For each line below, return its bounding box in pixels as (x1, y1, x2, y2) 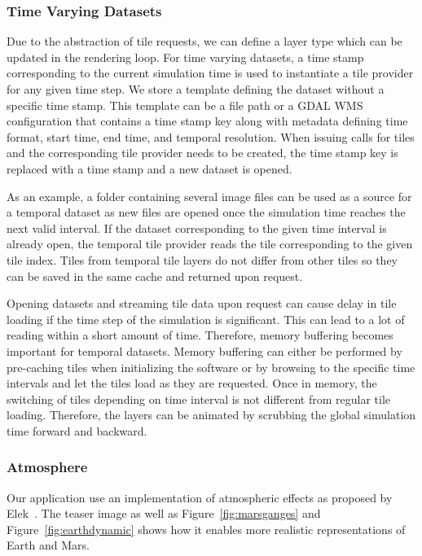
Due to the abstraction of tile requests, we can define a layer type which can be (7, 33, 402, 50)
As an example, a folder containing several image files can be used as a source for (7, 187, 412, 204)
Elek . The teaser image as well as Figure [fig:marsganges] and (7, 505, 321, 522)
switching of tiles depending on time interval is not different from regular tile (7, 390, 390, 407)
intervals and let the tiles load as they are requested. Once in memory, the (7, 374, 377, 392)
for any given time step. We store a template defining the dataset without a (7, 81, 385, 97)
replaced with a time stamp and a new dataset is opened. (7, 160, 292, 177)
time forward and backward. (7, 422, 147, 439)
